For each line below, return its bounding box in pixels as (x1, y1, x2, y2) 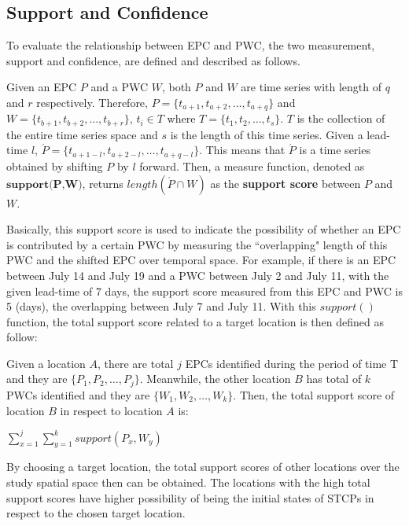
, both (161, 79, 191, 95)
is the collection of (297, 110, 385, 127)
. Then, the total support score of (233, 386, 395, 403)
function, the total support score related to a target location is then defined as (6, 313, 384, 329)
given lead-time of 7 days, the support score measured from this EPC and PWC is (6, 282, 403, 299)
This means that (205, 142, 286, 158)
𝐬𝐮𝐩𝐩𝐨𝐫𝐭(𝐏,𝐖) (6, 178, 83, 190)
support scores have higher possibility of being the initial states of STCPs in (6, 489, 374, 506)
